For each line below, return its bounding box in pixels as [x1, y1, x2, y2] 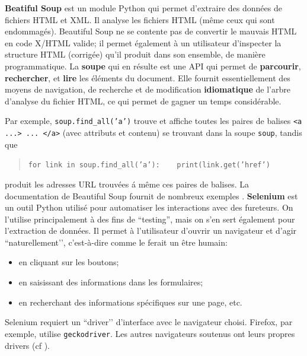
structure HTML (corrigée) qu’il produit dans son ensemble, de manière [5, 48, 266, 61]
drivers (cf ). [5, 339, 50, 351]
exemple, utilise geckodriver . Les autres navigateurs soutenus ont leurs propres [5, 327, 295, 339]
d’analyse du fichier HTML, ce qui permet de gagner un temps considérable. [5, 94, 282, 107]
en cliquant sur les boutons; [18, 256, 119, 268]
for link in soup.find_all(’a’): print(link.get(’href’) [28, 161, 270, 170]
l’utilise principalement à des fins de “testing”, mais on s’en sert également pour [5, 212, 295, 225]
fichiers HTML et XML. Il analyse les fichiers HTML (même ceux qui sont [5, 13, 275, 26]
